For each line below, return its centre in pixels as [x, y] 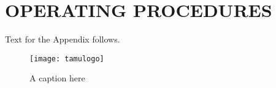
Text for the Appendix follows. [63, 39]
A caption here [57, 78]
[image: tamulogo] [67, 59]
